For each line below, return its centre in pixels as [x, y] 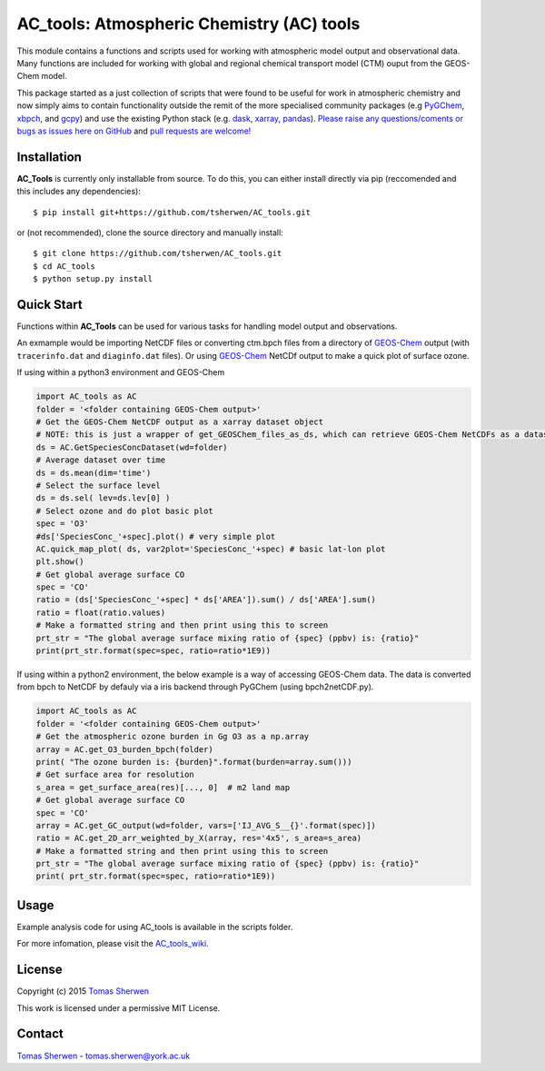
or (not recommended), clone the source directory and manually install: [150, 233]
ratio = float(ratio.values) [101, 612]
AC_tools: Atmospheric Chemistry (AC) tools [188, 24]
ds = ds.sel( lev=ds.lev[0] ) [103, 498]
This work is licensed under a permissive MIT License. [119, 1007]
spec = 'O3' [63, 524]
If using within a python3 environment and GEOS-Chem [121, 372]
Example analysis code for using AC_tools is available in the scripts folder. [155, 927]
